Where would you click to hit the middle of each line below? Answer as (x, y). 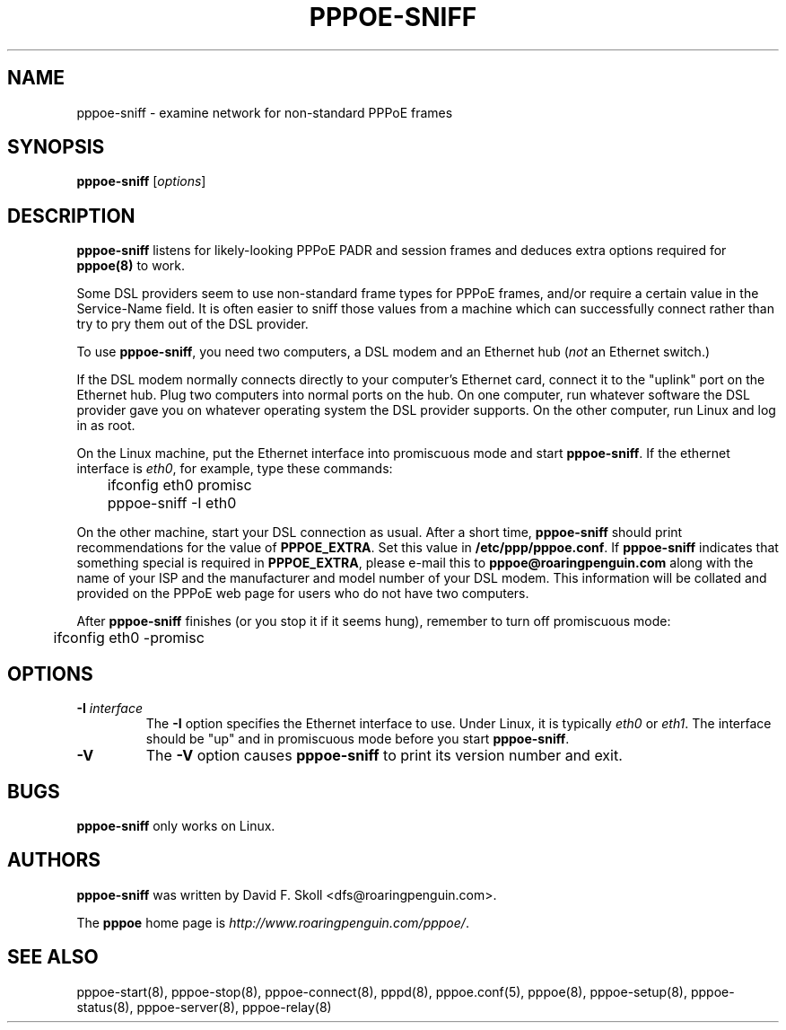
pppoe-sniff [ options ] (141, 181)
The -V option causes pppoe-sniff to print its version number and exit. (384, 756)
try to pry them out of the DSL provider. (192, 324)
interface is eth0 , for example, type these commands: (235, 469)
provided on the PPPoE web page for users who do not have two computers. (303, 594)
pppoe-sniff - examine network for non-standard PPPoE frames (265, 112)
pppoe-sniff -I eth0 (172, 503)
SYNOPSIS (56, 147)
